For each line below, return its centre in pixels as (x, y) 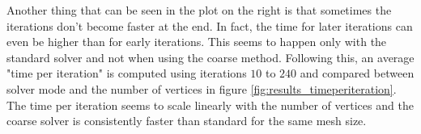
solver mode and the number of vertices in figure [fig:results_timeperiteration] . (202, 88)
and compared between (357, 73)
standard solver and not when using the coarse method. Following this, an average (210, 57)
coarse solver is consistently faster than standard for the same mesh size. (187, 121)
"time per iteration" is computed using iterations (127, 73)
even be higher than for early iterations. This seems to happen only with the (197, 42)
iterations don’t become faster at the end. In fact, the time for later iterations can (210, 25)
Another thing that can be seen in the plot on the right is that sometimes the (199, 10)
